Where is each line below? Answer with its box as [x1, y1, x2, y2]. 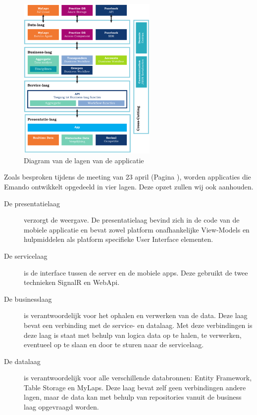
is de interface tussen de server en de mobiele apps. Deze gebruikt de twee [24, 267, 248, 277]
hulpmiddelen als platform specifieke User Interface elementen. [24, 234, 213, 244]
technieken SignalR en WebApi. [24, 277, 120, 287]
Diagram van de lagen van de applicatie [24, 155, 144, 165]
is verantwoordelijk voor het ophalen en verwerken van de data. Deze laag [24, 310, 248, 321]
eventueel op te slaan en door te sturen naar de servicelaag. [24, 339, 204, 350]
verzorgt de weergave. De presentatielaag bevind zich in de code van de [24, 215, 240, 225]
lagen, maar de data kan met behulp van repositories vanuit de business [24, 392, 242, 402]
